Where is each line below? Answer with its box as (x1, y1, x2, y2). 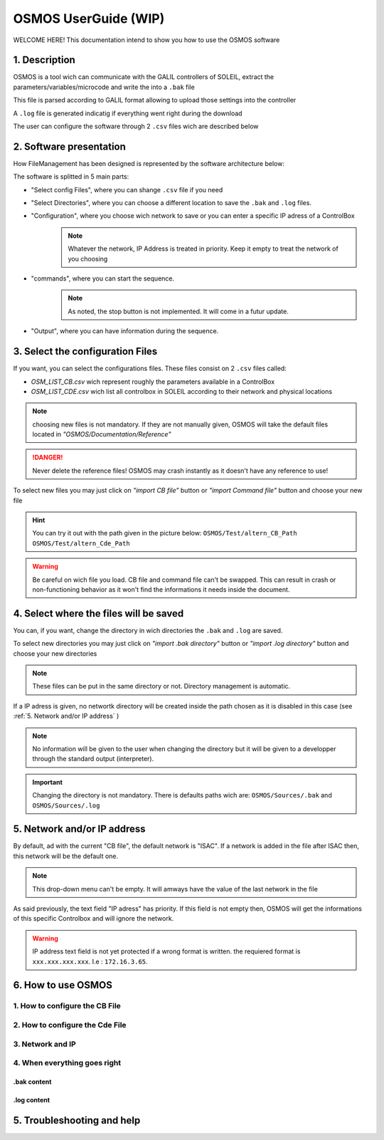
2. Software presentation (13, 140, 126, 152)
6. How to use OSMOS (13, 979, 113, 991)
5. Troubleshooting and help (13, 1114, 141, 1126)
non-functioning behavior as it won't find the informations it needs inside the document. (32, 585, 290, 594)
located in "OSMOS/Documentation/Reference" (32, 430, 171, 439)
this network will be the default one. (13, 852, 119, 860)
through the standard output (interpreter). (32, 755, 154, 763)
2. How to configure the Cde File (13, 1020, 127, 1030)
